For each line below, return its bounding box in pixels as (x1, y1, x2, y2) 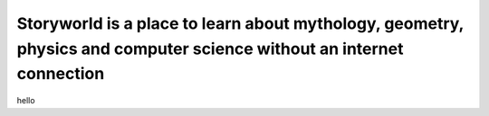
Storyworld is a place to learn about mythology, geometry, (16, 13, 465, 33)
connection (16, 64, 105, 85)
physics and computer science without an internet (16, 39, 404, 58)
